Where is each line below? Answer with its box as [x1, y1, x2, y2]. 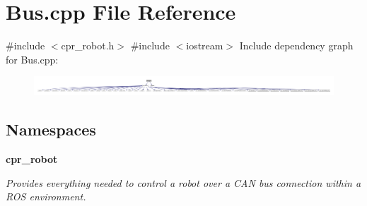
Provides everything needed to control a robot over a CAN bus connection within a [6, 175, 361, 190]
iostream [186, 38, 223, 53]
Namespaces [6, 119, 96, 140]
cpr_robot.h [61, 38, 115, 53]
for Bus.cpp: [6, 51, 59, 66]
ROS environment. [6, 189, 86, 204]
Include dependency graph [239, 38, 354, 53]
